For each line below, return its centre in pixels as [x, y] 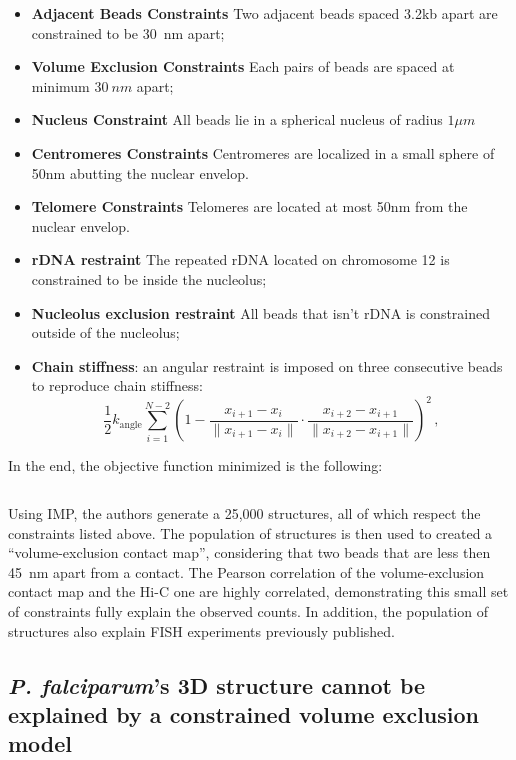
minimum [60, 85]
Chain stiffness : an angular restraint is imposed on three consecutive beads [267, 365]
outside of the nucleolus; [105, 332]
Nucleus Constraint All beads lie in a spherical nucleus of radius [237, 119]
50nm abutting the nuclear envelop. [140, 172]
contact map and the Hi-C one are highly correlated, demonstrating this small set [258, 591]
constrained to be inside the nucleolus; [149, 278]
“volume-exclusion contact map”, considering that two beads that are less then [249, 552]
